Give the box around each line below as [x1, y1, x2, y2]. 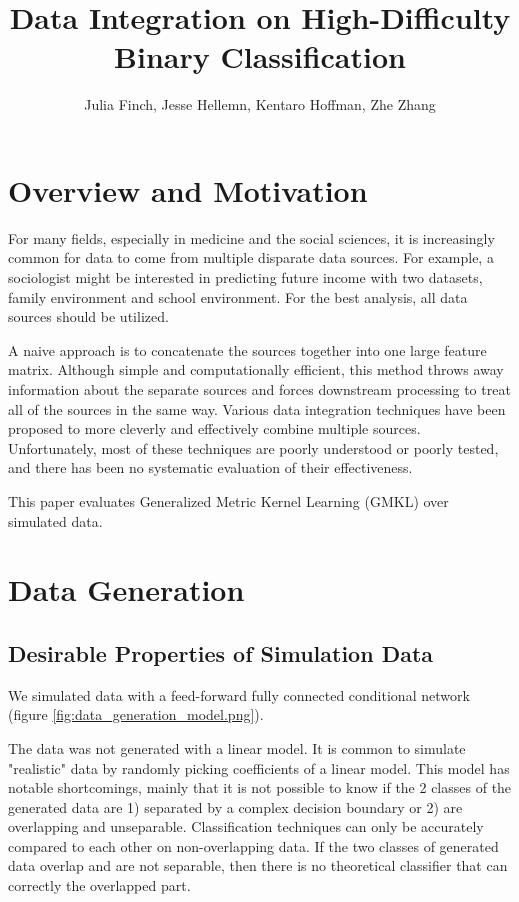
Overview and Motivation [8, 169, 368, 210]
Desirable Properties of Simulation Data [8, 637, 434, 668]
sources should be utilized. [8, 306, 169, 327]
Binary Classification [114, 36, 406, 77]
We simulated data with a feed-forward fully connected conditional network [8, 684, 470, 705]
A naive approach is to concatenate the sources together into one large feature [8, 339, 487, 360]
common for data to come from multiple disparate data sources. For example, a [8, 247, 494, 268]
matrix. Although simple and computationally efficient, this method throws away [8, 359, 504, 380]
